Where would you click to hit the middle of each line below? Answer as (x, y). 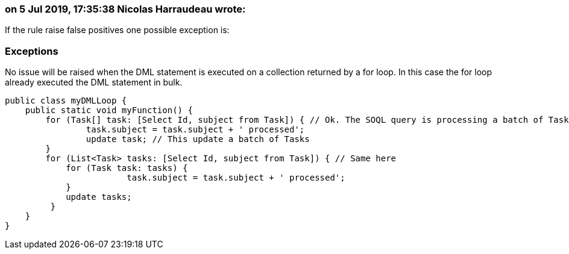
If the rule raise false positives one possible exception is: (117, 30)
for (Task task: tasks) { (127, 168)
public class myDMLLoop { (66, 101)
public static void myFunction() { (109, 110)
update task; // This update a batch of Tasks (198, 139)
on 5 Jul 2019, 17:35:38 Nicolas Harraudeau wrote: (125, 9)
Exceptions (32, 51)
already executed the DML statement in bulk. (94, 82)
